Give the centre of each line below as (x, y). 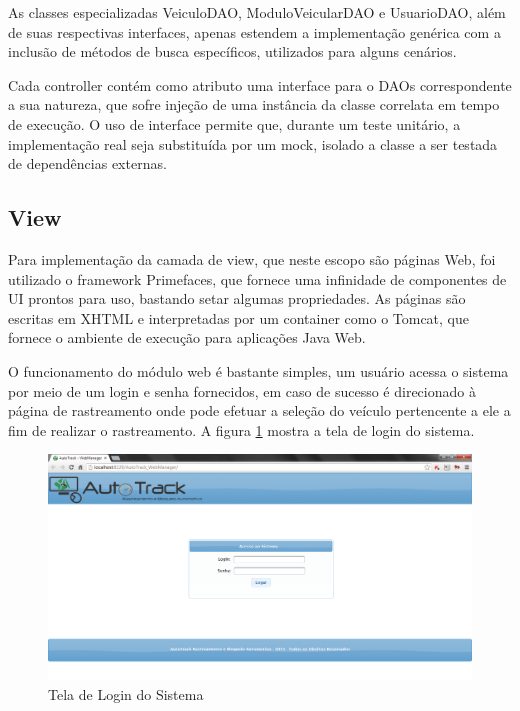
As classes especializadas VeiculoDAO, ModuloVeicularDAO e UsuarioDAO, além (257, 12)
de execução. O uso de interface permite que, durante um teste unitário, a (234, 123)
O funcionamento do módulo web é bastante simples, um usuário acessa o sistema (258, 370)
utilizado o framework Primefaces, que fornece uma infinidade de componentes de (257, 278)
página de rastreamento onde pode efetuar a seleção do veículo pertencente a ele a (259, 410)
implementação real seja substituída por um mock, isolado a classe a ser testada (253, 143)
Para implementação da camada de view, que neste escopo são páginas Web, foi (252, 258)
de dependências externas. (87, 163)
